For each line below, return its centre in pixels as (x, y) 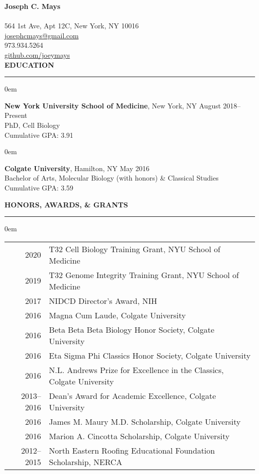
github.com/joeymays (37, 54)
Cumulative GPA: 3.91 (39, 135)
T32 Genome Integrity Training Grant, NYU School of (144, 275)
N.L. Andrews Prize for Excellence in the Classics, (136, 370)
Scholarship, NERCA (86, 462)
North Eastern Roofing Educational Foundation (132, 450)
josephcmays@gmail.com (42, 35)
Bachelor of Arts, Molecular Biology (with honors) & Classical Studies (112, 178)
